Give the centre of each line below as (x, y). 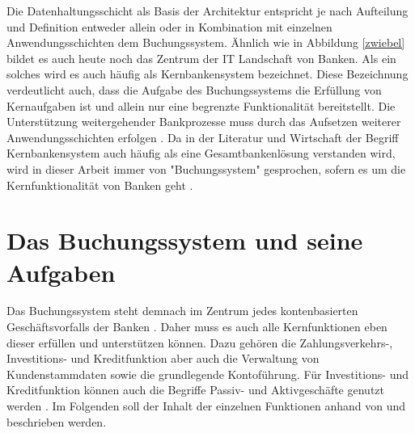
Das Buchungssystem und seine (185, 240)
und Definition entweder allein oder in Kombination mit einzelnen (169, 26)
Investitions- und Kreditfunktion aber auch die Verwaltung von (163, 358)
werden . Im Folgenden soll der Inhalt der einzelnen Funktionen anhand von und (206, 406)
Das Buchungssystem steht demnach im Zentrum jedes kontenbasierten (182, 311)
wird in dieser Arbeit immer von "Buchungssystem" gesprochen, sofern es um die (206, 168)
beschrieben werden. (57, 421)
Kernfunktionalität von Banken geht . (100, 185)
